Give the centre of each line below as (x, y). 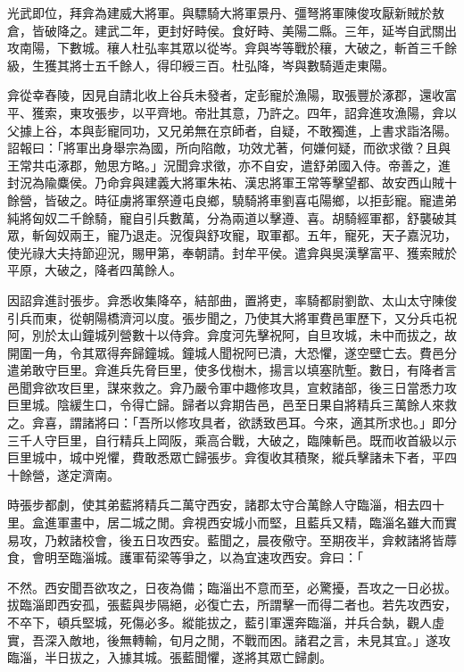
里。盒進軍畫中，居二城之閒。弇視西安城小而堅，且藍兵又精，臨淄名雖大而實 (232, 523)
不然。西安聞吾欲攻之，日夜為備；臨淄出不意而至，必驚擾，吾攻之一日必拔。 (232, 587)
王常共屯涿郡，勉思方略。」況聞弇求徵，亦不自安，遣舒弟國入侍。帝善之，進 (229, 165)
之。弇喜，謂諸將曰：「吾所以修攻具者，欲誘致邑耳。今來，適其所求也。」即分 (232, 423)
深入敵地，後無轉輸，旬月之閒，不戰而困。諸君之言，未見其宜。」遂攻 (247, 639)
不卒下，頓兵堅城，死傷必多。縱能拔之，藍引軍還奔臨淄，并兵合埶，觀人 (220, 622)
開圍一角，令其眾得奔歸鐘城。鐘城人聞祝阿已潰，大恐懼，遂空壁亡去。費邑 (226, 352)
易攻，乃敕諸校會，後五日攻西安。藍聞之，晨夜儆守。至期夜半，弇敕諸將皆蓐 (232, 539)
